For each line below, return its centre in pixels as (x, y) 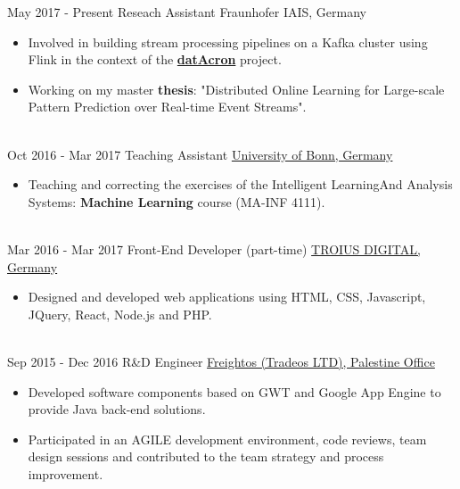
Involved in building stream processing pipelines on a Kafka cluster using (228, 41)
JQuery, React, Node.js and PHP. (120, 314)
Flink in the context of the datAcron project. (155, 59)
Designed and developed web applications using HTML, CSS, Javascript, (227, 297)
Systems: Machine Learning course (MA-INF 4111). (177, 201)
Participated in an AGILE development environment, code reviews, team (227, 439)
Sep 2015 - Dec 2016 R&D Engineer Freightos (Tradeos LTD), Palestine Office (221, 361)
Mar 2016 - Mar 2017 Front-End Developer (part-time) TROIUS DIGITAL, (214, 249)
